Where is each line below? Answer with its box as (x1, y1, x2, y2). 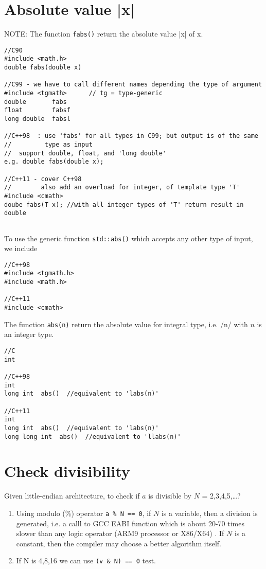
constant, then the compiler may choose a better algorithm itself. (16, 538, 221, 548)
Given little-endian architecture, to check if (4, 490, 140, 501)
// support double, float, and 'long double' (4, 149, 166, 157)
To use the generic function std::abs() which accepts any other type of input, (4, 233, 253, 243)
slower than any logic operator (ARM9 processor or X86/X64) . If (16, 528, 224, 539)
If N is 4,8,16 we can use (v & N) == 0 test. (16, 555, 156, 566)
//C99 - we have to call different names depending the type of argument (4, 81, 262, 88)
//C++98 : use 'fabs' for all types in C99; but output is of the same (4, 132, 258, 140)
